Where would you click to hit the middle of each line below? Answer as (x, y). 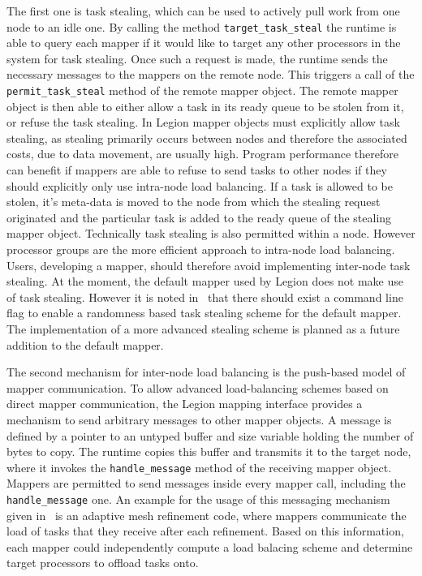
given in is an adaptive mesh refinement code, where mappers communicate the (207, 515)
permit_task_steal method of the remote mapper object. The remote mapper (202, 90)
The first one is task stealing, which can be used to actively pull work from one (203, 11)
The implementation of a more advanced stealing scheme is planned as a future (203, 329)
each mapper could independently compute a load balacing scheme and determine (210, 546)
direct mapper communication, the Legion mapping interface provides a (185, 404)
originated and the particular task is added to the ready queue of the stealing (199, 217)
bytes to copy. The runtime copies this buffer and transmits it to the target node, (209, 451)
